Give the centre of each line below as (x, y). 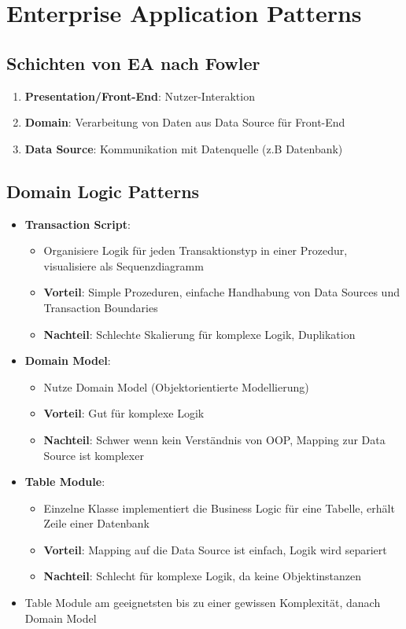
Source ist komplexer (94, 455)
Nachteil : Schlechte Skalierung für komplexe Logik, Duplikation (199, 334)
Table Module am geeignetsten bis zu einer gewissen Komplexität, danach (203, 603)
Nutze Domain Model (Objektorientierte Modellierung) (176, 386)
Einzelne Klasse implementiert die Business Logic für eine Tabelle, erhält (219, 508)
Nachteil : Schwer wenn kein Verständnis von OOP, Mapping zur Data (214, 439)
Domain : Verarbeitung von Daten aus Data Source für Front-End (185, 122)
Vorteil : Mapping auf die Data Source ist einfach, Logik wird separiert (215, 549)
